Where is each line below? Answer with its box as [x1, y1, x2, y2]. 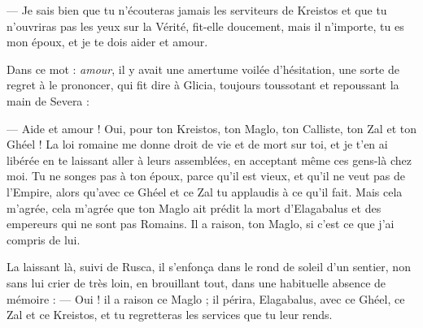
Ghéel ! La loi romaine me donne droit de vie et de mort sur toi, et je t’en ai [7, 136, 388, 153]
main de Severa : [7, 92, 89, 109]
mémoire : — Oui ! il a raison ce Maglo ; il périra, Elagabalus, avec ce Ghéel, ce [7, 290, 405, 307]
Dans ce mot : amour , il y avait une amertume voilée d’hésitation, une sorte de [7, 60, 399, 77]
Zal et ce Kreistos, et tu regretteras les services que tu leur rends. [7, 306, 333, 323]
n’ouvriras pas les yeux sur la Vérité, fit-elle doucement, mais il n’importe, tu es [7, 17, 404, 34]
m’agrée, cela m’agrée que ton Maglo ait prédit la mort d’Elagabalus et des [7, 199, 382, 216]
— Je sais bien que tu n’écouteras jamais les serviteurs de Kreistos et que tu [7, 2, 387, 18]
